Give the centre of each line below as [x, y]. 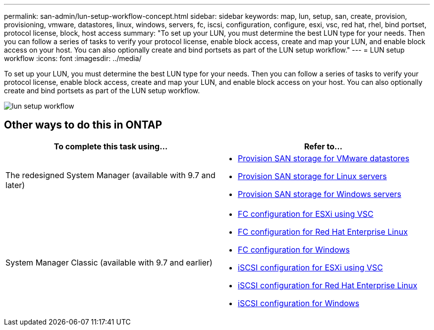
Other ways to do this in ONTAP [83, 125]
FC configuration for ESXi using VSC [306, 214]
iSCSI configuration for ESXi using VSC [310, 267]
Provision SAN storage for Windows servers [320, 194]
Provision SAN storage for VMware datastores [324, 158]
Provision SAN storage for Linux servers [312, 176]
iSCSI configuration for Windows [299, 303]
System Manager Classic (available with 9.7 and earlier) [109, 262]
